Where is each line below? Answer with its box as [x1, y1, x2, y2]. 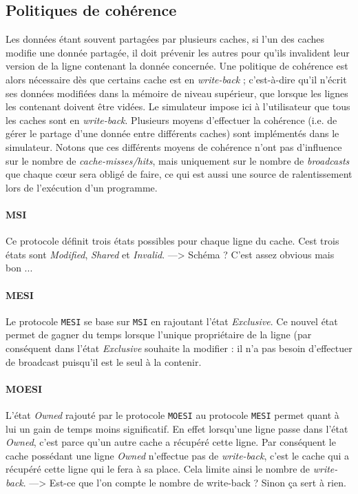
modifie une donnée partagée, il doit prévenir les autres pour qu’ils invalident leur [6, 45, 350, 59]
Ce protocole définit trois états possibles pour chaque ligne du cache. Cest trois [6, 234, 339, 248]
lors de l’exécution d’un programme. [6, 180, 158, 194]
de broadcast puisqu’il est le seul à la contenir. [6, 354, 202, 369]
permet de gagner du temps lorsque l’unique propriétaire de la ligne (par [6, 327, 312, 342]
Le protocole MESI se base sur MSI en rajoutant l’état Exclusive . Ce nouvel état [6, 313, 338, 328]
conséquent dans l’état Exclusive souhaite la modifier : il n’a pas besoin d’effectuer [6, 340, 352, 355]
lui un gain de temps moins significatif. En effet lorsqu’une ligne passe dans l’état [6, 421, 348, 435]
